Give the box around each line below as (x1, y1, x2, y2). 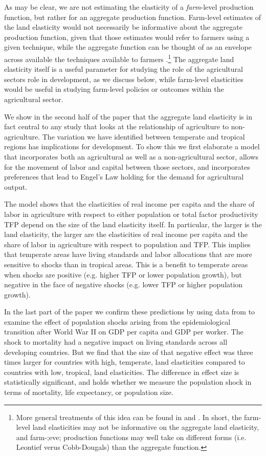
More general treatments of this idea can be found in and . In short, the (16, 411, 242, 422)
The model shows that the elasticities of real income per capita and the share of (4, 199, 255, 209)
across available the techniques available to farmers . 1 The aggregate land (4, 52, 234, 64)
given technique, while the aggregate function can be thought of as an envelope (4, 42, 252, 52)
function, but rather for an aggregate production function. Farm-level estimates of (4, 11, 261, 22)
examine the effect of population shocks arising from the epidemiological (4, 316, 231, 327)
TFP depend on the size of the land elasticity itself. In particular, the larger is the (4, 219, 262, 229)
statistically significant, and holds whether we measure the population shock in (4, 376, 252, 387)
